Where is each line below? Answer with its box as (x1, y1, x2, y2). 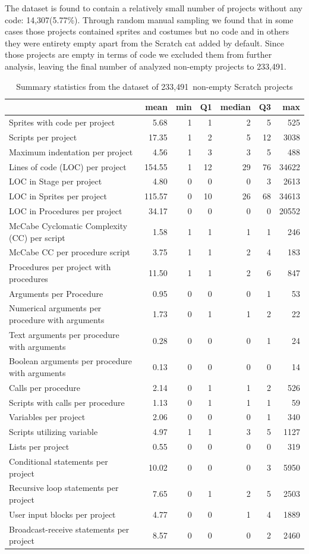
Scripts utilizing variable (9, 425, 98, 438)
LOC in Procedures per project (9, 205, 122, 217)
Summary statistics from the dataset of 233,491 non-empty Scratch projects (16, 80, 293, 92)
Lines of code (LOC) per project (9, 160, 127, 173)
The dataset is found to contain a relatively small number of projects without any (5, 2, 302, 14)
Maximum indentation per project (9, 145, 133, 158)
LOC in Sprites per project (9, 190, 107, 202)
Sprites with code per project (9, 116, 115, 128)
